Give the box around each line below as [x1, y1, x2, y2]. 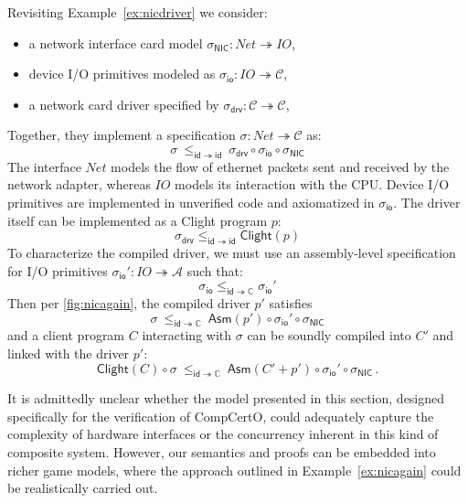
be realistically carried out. [7, 478, 158, 498]
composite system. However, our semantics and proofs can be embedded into [7, 443, 436, 462]
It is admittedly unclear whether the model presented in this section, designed [7, 389, 445, 408]
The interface [7, 156, 81, 176]
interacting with [142, 326, 232, 345]
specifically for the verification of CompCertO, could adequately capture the [7, 406, 434, 425]
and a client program [7, 326, 125, 345]
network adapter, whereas [7, 175, 151, 194]
